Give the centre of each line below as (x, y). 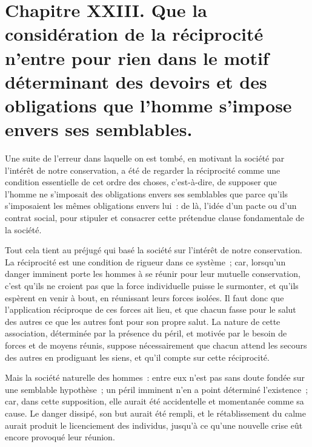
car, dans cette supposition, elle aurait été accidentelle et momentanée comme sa (154, 401)
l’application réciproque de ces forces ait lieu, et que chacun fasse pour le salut (151, 309)
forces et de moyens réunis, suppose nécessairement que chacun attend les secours (156, 345)
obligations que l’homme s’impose (148, 105)
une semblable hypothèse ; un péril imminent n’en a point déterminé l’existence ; (157, 389)
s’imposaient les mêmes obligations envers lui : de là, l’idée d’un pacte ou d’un (151, 206)
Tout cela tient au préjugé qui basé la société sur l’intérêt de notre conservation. (154, 250)
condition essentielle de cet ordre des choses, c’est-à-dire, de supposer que (141, 182)
